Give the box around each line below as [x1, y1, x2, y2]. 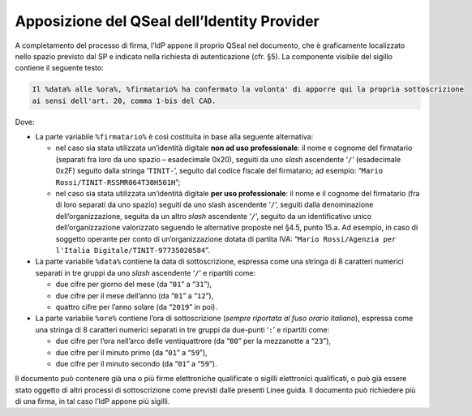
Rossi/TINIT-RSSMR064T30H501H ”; [55, 177, 181, 187]
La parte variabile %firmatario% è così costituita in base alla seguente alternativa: [35, 132, 314, 142]
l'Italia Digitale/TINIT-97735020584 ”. [55, 245, 210, 255]
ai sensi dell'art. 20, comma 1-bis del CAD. [32, 96, 217, 105]
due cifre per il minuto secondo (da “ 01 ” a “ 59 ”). [55, 358, 218, 368]
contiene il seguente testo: [15, 63, 105, 73]
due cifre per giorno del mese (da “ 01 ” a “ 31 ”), [55, 280, 212, 289]
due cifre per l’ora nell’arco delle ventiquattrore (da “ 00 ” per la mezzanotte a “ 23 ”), [55, 337, 332, 346]
